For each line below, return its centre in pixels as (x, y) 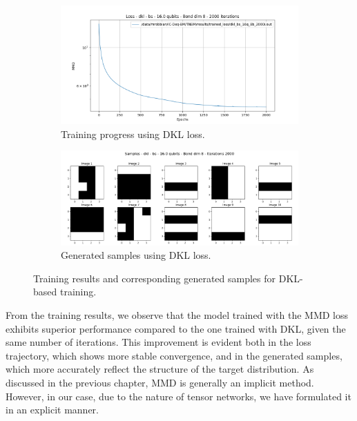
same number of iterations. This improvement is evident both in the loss (158, 342)
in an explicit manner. (52, 410)
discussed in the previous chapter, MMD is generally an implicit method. (160, 382)
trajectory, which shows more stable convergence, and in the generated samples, (174, 355)
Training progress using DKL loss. (133, 134)
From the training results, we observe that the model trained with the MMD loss (177, 314)
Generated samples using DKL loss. (136, 255)
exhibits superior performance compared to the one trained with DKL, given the (176, 328)
